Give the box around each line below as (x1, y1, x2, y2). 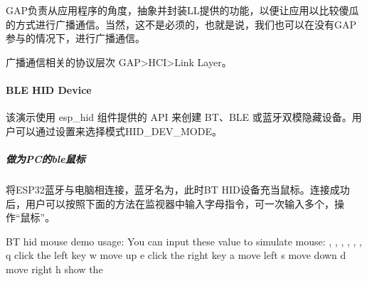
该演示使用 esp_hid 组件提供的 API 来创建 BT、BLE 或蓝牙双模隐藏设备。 (6, 110, 352, 124)
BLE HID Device (6, 82, 92, 97)
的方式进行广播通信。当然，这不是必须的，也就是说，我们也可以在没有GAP (6, 16, 357, 31)
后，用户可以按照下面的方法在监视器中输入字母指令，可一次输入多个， (6, 196, 334, 211)
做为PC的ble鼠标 (6, 151, 85, 166)
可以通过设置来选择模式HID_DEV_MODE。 (15, 123, 222, 138)
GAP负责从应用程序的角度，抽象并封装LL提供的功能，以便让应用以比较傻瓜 (6, 3, 359, 17)
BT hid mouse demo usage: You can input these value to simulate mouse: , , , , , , (6, 233, 363, 248)
